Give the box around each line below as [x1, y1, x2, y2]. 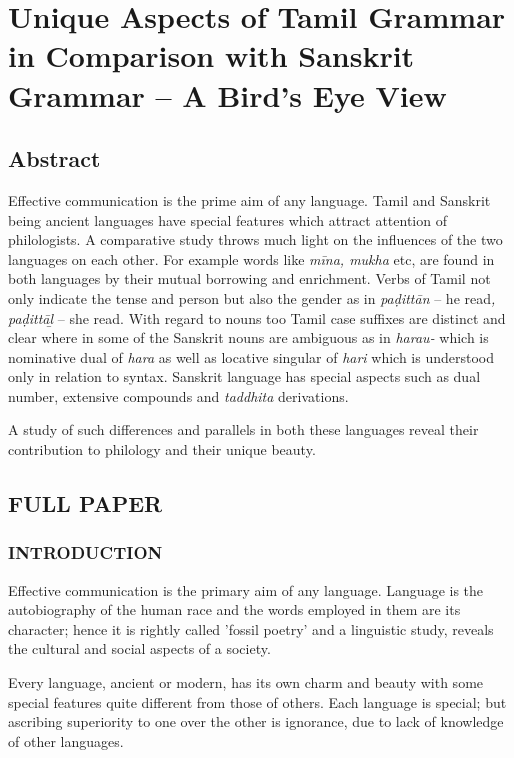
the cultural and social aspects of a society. [8, 638, 271, 659]
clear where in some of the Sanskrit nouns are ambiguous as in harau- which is [8, 327, 489, 348]
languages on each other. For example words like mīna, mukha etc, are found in [8, 248, 495, 269]
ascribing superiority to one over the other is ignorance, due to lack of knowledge [8, 711, 504, 732]
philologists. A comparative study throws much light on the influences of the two [8, 229, 503, 250]
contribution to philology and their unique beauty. [8, 439, 316, 460]
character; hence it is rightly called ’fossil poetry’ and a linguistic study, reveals [8, 618, 494, 639]
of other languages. [8, 730, 124, 751]
